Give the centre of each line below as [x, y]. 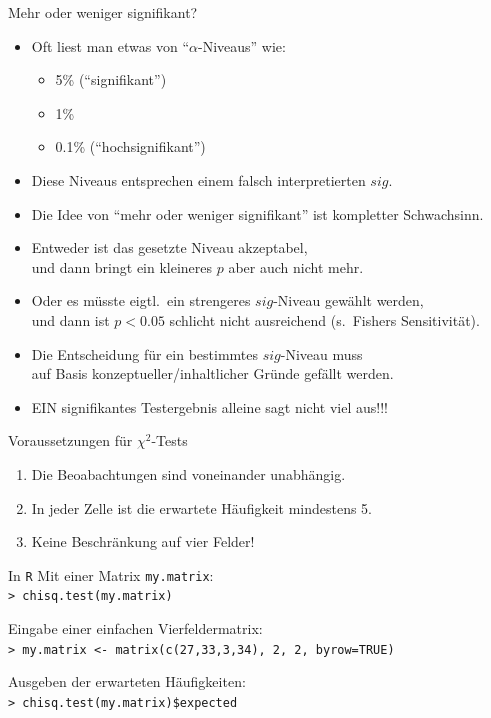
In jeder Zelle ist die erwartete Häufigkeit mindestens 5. [201, 507]
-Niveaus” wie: [242, 45]
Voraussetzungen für [70, 440]
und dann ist [70, 319]
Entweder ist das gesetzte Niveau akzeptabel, [169, 247]
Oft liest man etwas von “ [110, 45]
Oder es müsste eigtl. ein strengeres [141, 300]
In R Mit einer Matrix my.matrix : [111, 574]
